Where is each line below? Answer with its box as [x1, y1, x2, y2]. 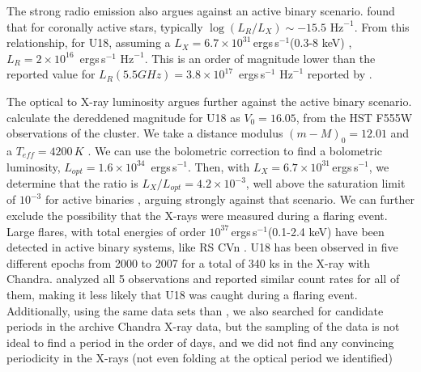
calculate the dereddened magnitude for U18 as [6, 108, 240, 125]
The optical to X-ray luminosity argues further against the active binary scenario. [6, 92, 412, 109]
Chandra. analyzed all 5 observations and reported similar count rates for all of [6, 270, 400, 287]
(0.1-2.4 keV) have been [267, 222, 385, 239]
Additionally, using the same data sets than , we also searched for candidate [6, 302, 384, 319]
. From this [354, 18, 410, 35]
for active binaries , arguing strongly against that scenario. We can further [45, 191, 415, 208]
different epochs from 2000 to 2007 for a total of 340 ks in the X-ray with [6, 254, 371, 271]
